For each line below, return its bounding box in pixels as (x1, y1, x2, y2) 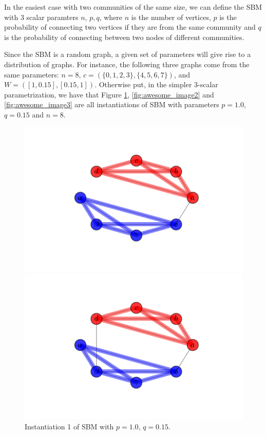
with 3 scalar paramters (4, 11, 79, 22)
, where (99, 11, 123, 22)
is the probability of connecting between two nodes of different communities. (4, 31, 244, 42)
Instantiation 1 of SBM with (25, 421, 114, 432)
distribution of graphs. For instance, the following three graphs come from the (4, 58, 250, 69)
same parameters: (4, 69, 59, 80)
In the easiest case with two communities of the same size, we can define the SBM (4, 2, 262, 12)
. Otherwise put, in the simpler (94, 79, 192, 90)
